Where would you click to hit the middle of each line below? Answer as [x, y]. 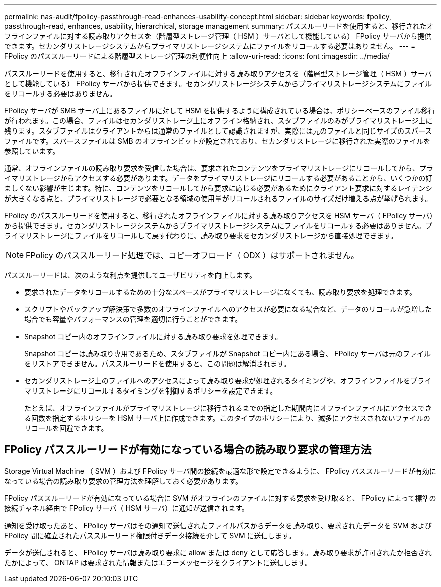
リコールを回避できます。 [66, 428]
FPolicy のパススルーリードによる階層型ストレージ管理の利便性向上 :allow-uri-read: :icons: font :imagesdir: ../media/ [197, 56]
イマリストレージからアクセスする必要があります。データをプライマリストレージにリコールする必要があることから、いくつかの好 [218, 178]
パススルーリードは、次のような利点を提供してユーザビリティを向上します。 [130, 275]
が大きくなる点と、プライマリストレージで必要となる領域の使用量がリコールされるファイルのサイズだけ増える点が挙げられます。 [218, 198]
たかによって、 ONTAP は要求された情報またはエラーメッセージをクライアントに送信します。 [158, 562]
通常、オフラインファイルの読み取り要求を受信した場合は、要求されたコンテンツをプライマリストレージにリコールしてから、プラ [219, 168]
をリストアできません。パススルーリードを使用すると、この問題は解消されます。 [158, 364]
